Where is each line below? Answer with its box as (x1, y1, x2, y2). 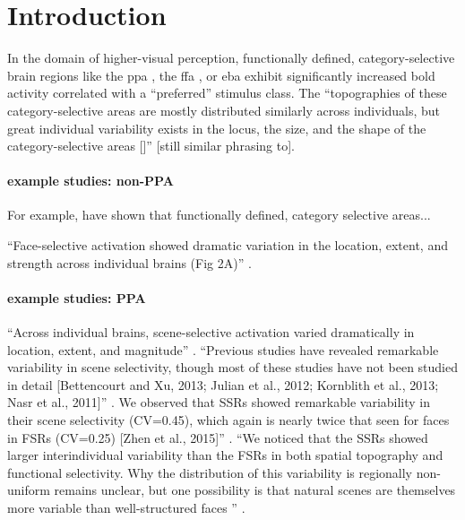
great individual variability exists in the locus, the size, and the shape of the (7, 118, 426, 137)
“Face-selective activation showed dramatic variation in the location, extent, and (7, 236, 448, 255)
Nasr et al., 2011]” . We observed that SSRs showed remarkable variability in (7, 393, 431, 412)
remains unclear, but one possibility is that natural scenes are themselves (54, 481, 456, 499)
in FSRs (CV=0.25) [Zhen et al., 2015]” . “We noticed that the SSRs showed (7, 428, 428, 446)
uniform (7, 481, 50, 499)
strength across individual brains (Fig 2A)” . (7, 253, 252, 272)
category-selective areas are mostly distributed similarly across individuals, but (7, 100, 441, 119)
